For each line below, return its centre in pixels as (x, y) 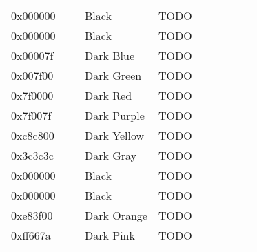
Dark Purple (114, 115)
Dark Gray (111, 155)
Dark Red (108, 95)
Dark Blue (110, 55)
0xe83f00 (32, 215)
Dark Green (113, 75)
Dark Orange (116, 215)
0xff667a (31, 235)
